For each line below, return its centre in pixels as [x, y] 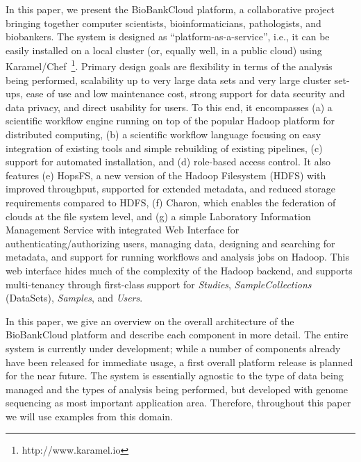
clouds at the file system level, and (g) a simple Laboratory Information [158, 216]
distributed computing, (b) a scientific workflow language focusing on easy [163, 134]
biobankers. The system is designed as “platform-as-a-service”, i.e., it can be [168, 36]
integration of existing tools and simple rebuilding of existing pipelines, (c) [164, 148]
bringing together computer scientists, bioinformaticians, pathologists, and [163, 23]
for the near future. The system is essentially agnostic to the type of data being [175, 376]
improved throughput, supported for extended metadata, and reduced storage [170, 189]
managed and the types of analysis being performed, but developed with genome [177, 389]
